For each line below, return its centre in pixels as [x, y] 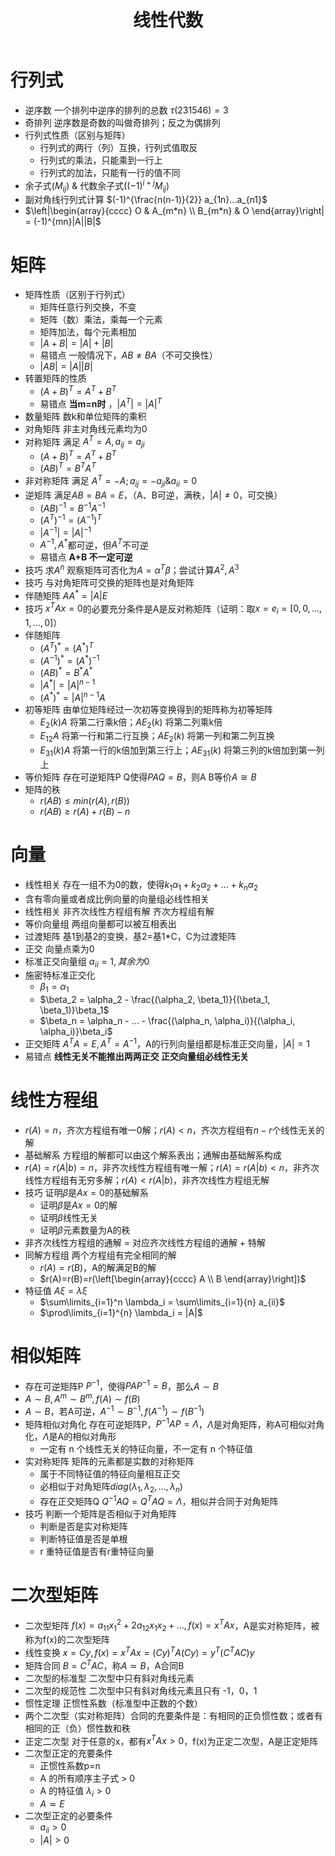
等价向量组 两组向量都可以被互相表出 [100, 923]
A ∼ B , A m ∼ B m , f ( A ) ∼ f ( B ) [82, 1398]
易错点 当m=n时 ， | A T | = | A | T [101, 403]
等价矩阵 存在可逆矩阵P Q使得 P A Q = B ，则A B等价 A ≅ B [140, 777]
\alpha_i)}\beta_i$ [76, 1032]
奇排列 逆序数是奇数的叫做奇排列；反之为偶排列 [122, 122]
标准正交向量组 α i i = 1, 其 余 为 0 [87, 962]
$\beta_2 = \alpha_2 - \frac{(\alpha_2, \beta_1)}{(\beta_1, [155, 1000]
